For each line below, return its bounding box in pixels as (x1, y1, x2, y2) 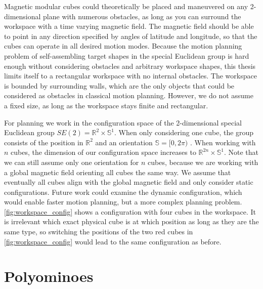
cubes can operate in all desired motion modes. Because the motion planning (4, 40, 242, 51)
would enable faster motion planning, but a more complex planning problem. (4, 196, 242, 207)
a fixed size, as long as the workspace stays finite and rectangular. (4, 100, 208, 110)
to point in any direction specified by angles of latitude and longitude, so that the (4, 30, 257, 41)
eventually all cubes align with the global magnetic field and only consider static (4, 177, 253, 187)
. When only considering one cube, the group (114, 127, 254, 138)
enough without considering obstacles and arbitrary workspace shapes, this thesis (4, 60, 256, 71)
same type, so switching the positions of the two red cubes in (4, 226, 193, 237)
